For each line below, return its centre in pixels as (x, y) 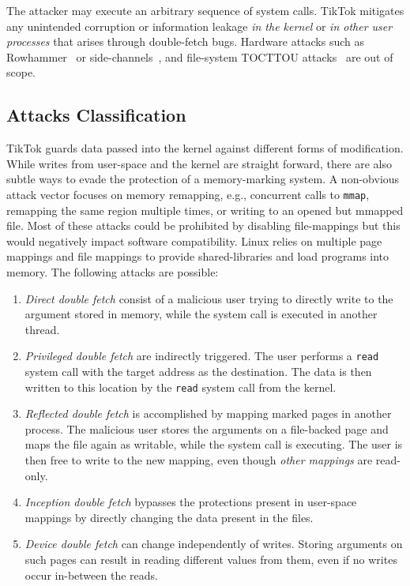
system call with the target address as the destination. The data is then (198, 372)
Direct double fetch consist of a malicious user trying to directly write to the (209, 298)
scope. (21, 72)
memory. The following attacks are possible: (113, 271)
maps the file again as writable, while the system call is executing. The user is (214, 444)
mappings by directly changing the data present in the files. (169, 517)
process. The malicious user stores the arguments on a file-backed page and (207, 428)
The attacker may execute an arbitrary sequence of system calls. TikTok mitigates (205, 10)
